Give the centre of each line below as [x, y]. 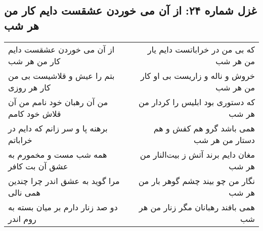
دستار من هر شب [224, 140]
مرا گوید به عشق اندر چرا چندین [64, 180]
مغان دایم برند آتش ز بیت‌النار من [197, 154]
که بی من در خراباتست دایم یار [201, 49]
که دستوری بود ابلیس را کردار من [197, 102]
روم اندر [22, 218]
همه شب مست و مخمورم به [58, 154]
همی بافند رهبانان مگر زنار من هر [197, 207]
